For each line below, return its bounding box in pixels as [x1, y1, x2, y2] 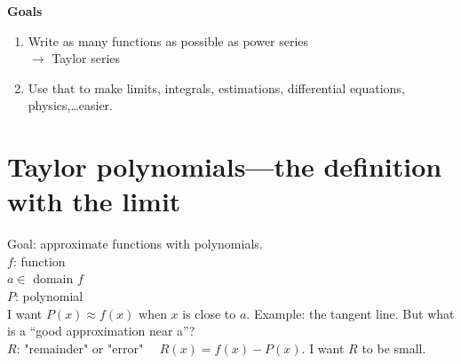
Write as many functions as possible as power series [28, 31, 309, 50]
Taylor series [52, 49, 121, 67]
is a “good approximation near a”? [7, 321, 195, 340]
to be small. [362, 338, 426, 357]
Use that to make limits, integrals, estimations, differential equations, [28, 78, 405, 97]
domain [33, 269, 74, 288]
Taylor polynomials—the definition [7, 148, 442, 185]
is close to [182, 304, 236, 322]
